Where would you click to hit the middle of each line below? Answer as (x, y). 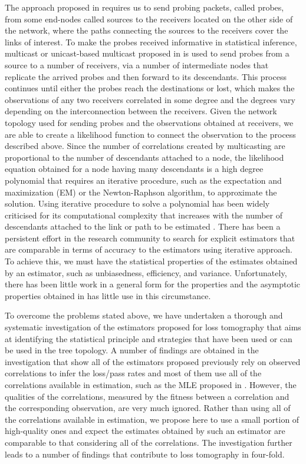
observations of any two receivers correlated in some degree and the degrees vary (150, 99)
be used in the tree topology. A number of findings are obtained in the (132, 350)
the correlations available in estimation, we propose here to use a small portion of (152, 419)
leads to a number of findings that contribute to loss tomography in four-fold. (145, 454)
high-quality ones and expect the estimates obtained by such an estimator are (145, 431)
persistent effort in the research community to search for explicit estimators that (150, 238)
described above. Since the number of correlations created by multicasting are (145, 146)
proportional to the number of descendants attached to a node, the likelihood (144, 157)
